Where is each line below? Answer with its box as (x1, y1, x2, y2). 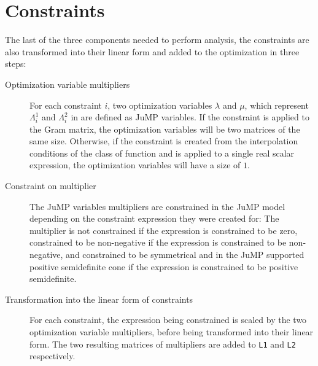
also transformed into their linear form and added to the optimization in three (5, 45, 300, 58)
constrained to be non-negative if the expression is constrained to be (29, 236, 287, 249)
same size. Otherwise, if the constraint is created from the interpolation (29, 134, 298, 147)
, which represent (244, 98, 309, 111)
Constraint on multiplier (5, 179, 96, 192)
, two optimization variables (107, 98, 212, 111)
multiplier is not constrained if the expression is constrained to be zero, (29, 224, 298, 236)
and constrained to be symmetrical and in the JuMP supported (66, 248, 304, 261)
